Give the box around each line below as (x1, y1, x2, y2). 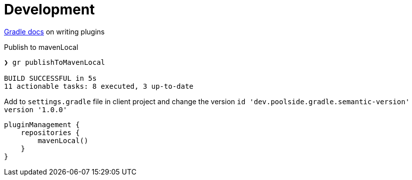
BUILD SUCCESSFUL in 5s (4, 74, 97, 82)
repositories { (20, 128, 80, 137)
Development (4, 1, 95, 18)
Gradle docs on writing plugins (4, 27, 105, 36)
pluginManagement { (4, 120, 80, 129)
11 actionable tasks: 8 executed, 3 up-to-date (4, 82, 194, 90)
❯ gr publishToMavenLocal (4, 58, 105, 66)
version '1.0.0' (4, 105, 67, 114)
